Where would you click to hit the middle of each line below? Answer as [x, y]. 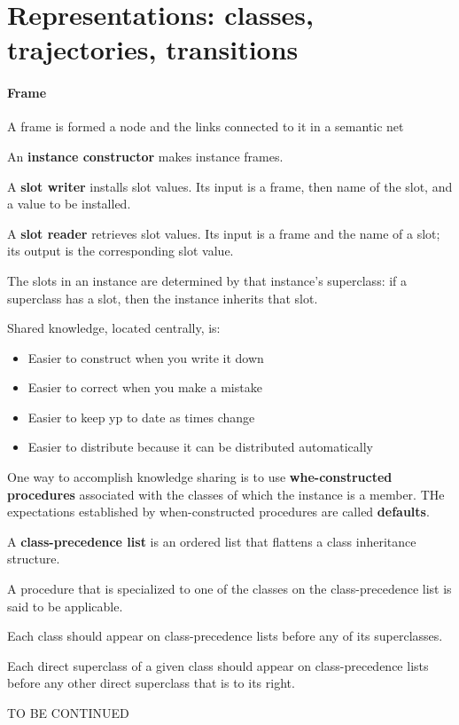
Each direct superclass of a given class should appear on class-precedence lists [218, 665]
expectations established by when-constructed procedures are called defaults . [218, 512]
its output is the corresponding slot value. [121, 251]
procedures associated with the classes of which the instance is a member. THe [226, 494]
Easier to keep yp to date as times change [141, 417]
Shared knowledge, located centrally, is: [114, 328]
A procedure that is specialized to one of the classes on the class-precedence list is [229, 589]
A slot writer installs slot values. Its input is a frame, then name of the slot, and [230, 186]
